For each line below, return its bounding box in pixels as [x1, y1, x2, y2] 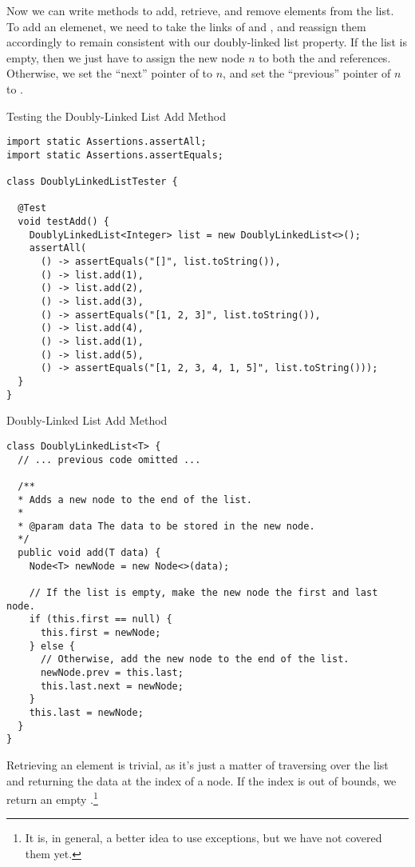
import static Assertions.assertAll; [6, 136, 207, 148]
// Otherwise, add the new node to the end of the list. [40, 653, 350, 665]
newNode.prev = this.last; [40, 667, 184, 679]
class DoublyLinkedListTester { [6, 176, 178, 188]
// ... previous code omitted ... [18, 453, 201, 465]
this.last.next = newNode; [40, 680, 184, 692]
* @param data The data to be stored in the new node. [18, 520, 315, 532]
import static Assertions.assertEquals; [6, 149, 224, 161]
